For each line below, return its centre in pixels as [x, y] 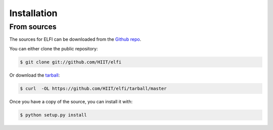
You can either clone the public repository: [54, 48]
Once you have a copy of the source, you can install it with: [71, 101]
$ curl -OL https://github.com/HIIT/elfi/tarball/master [93, 88]
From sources [33, 27]
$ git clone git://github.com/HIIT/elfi [71, 62]
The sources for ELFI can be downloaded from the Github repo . [75, 39]
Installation [33, 13]
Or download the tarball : [35, 75]
